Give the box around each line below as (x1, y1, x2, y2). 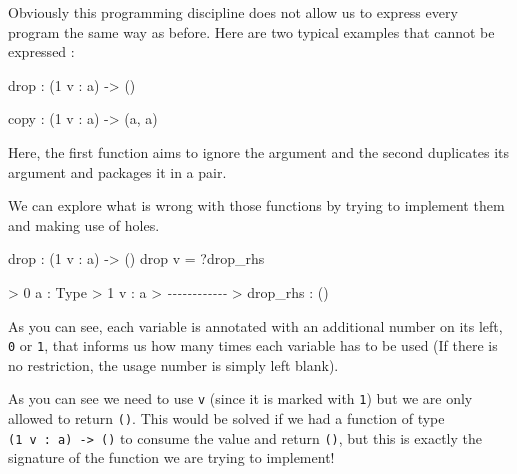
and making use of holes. (8, 214, 160, 235)
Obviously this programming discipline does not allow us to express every (8, 2, 458, 22)
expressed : (8, 41, 75, 62)
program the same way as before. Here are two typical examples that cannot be (8, 21, 495, 42)
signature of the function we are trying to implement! (8, 447, 335, 468)
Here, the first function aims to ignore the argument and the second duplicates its (8, 141, 510, 162)
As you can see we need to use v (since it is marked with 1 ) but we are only (8, 388, 473, 409)
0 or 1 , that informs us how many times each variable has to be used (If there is (8, 335, 498, 356)
